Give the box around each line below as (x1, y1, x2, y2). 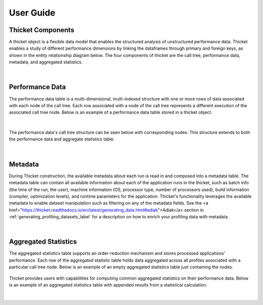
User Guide (9, 7, 56, 18)
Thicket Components (9, 26, 75, 34)
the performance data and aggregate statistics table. (9, 136, 115, 142)
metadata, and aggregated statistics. (9, 59, 83, 65)
